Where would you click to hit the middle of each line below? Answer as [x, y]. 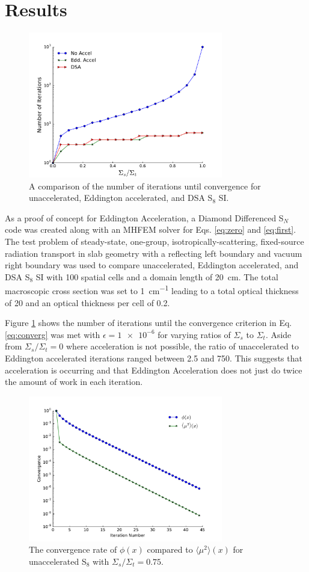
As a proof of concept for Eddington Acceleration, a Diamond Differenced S [144, 217]
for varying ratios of [194, 334]
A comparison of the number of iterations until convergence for [145, 186]
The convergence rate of [73, 549]
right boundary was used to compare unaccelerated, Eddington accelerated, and [152, 265]
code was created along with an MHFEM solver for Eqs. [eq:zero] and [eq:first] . [151, 229]
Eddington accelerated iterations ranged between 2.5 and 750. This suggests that [154, 358]
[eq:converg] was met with [53, 334]
